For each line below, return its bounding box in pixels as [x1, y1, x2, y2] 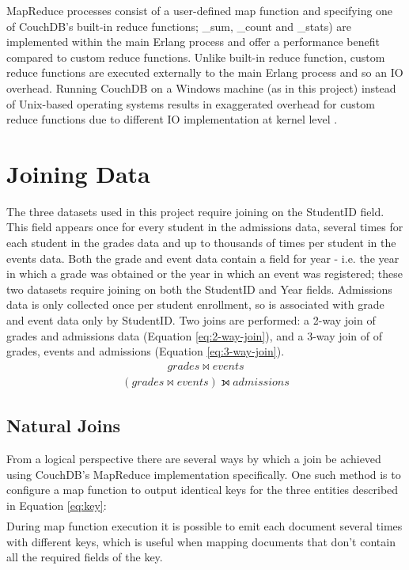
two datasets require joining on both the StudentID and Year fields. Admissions [6, 280, 392, 297]
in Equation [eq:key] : [6, 496, 107, 513]
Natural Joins [6, 413, 121, 438]
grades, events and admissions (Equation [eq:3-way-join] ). [6, 343, 285, 359]
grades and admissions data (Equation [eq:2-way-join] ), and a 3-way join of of [6, 327, 383, 344]
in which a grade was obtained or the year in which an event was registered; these [6, 265, 403, 282]
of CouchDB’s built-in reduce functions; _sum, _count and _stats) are [6, 17, 352, 34]
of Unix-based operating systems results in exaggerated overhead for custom [6, 95, 375, 112]
